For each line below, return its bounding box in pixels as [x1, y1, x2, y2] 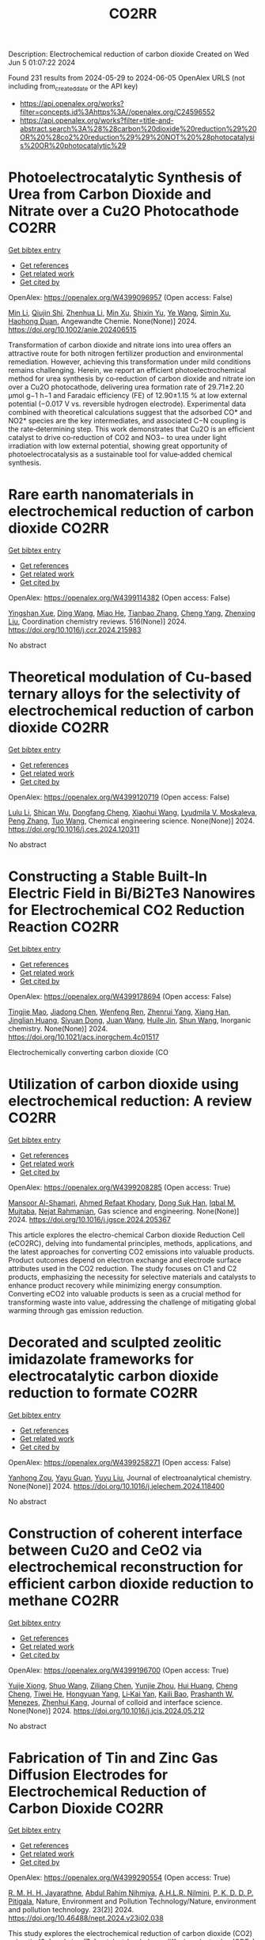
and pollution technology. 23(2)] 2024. [8, 1905, 134, 1915]
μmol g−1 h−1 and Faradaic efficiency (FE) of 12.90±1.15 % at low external [8, 390, 248, 400]
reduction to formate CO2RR [8, 1384, 198, 1402]
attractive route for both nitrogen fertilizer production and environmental [8, 348, 244, 358]
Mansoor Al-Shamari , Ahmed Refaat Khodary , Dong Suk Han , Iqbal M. [8, 1198, 236, 1207]
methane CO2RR [8, 1592, 119, 1609]
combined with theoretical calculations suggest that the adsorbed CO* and [8, 407, 252, 416]
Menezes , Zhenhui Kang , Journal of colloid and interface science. [8, 1697, 223, 1707]
